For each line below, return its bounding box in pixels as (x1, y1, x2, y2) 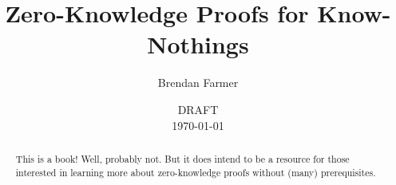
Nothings (147, 28, 249, 61)
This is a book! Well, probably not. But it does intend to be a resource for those (15, 152, 350, 165)
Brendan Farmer (157, 74, 239, 91)
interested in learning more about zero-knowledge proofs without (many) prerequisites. (15, 165, 376, 179)
